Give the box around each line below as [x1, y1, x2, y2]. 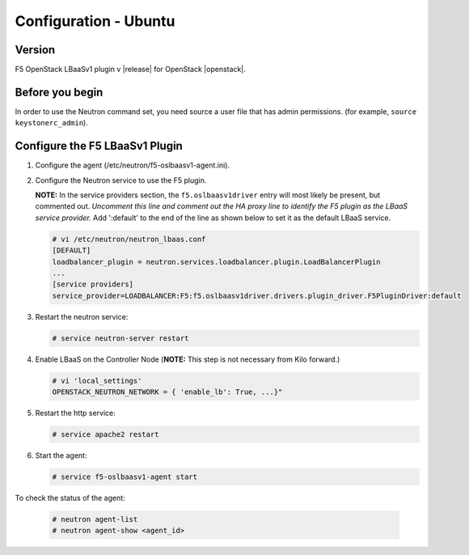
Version [15, 43, 56, 57]
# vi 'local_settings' [52, 376, 142, 385]
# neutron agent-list [52, 515, 138, 523]
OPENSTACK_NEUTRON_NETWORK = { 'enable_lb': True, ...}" [52, 388, 283, 396]
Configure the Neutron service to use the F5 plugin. [35, 175, 207, 185]
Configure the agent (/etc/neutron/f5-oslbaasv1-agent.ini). [35, 160, 230, 170]
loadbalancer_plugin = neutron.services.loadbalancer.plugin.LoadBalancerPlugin [52, 257, 381, 266]
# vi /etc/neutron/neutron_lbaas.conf [52, 235, 206, 244]
